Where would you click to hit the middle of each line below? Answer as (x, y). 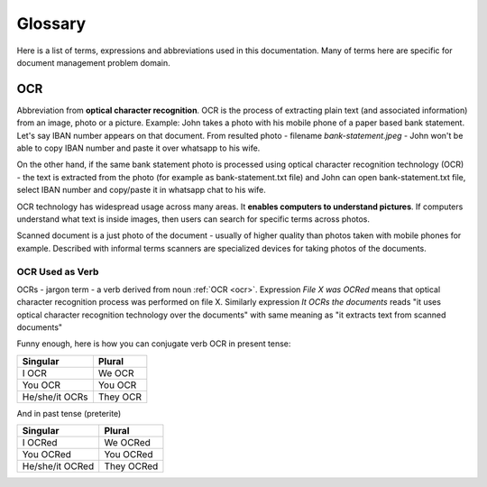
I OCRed (40, 443)
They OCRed (131, 466)
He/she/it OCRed (58, 466)
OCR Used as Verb (58, 271)
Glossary (51, 23)
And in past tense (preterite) (69, 413)
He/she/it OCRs (55, 397)
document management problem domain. (93, 62)
